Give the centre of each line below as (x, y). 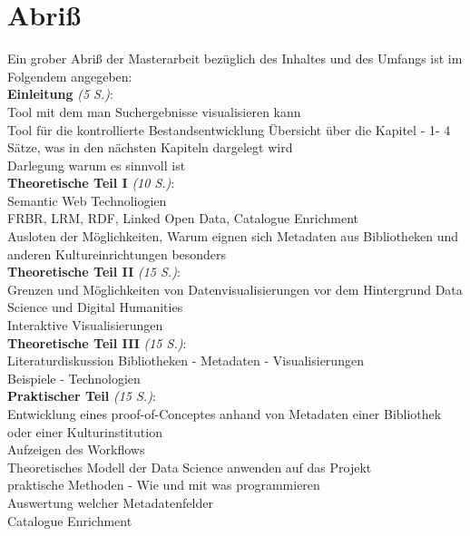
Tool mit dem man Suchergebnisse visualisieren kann (154, 111)
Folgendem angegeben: (70, 76)
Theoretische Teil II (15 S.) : (94, 272)
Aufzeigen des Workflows (76, 449)
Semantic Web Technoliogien (87, 200)
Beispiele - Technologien (74, 378)
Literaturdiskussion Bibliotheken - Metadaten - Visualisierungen (186, 361)
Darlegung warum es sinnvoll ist (97, 165)
